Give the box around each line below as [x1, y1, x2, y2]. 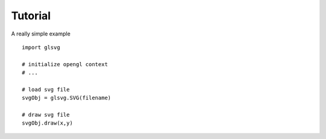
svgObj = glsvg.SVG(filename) [22, 94, 112, 102]
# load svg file [22, 86, 70, 93]
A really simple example [11, 30, 71, 37]
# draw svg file [22, 111, 70, 119]
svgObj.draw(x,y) [22, 120, 73, 126]
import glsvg [22, 44, 60, 51]
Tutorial [11, 9, 51, 22]
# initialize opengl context [22, 61, 108, 67]
